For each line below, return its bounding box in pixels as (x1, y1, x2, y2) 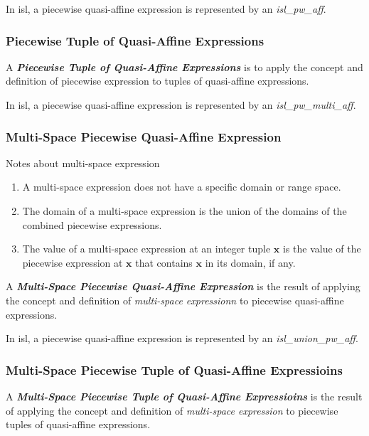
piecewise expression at (22, 255, 123, 270)
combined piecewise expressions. (22, 217, 162, 232)
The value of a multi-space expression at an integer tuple (22, 241, 271, 256)
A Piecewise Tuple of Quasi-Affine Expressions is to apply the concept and (6, 59, 363, 74)
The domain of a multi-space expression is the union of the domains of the (22, 203, 347, 218)
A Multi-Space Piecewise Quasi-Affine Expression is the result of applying (6, 279, 360, 294)
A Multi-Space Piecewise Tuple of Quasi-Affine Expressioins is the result (6, 388, 363, 403)
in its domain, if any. (205, 255, 296, 270)
